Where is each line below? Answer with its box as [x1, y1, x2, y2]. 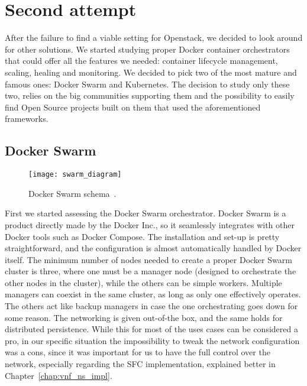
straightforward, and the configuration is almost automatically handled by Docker [5, 242, 302, 254]
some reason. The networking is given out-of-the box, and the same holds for [5, 311, 283, 323]
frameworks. [5, 112, 49, 125]
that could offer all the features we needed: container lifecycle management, [5, 54, 278, 67]
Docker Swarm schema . [28, 187, 117, 199]
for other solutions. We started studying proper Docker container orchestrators [5, 43, 290, 55]
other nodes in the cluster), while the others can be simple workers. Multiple [5, 276, 282, 288]
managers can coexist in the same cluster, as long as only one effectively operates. [5, 288, 301, 300]
